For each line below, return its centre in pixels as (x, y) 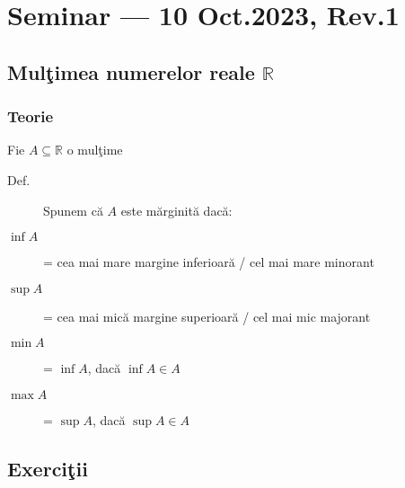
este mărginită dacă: (176, 210)
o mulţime (95, 150)
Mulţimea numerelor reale (131, 71)
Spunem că (73, 210)
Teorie (31, 116)
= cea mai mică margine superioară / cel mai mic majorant (207, 316)
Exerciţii (48, 468)
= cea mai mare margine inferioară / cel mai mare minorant (209, 262)
